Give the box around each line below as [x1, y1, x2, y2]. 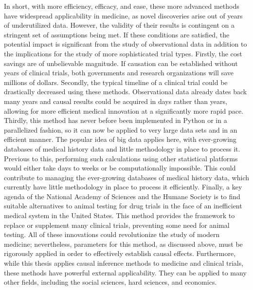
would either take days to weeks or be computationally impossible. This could [4, 163, 236, 173]
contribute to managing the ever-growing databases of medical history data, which [4, 172, 249, 182]
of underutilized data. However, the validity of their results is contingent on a [4, 20, 235, 30]
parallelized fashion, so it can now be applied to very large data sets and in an [4, 124, 237, 135]
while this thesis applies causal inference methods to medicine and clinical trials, [4, 258, 244, 268]
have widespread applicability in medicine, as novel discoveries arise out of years [4, 10, 243, 20]
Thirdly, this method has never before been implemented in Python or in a [4, 115, 227, 125]
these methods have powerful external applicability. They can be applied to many [4, 267, 247, 277]
